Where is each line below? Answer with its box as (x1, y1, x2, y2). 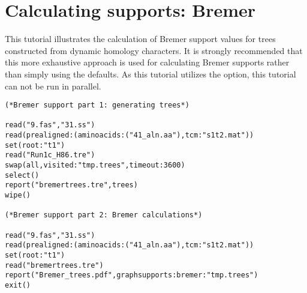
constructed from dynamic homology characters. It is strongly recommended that (5, 44, 303, 56)
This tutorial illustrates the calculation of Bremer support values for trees (5, 32, 276, 45)
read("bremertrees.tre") (5, 261, 104, 270)
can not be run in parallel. (5, 79, 101, 92)
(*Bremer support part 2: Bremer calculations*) (5, 211, 203, 220)
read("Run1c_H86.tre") (5, 151, 95, 160)
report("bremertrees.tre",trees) (5, 181, 138, 190)
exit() (5, 280, 31, 289)
